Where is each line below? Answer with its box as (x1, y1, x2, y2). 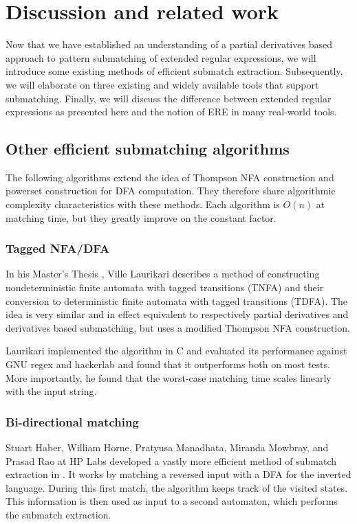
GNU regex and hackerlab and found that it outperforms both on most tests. (6, 357, 330, 372)
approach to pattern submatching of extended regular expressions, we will (6, 50, 316, 65)
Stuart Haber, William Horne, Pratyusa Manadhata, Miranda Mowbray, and (6, 440, 329, 455)
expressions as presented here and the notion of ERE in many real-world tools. (6, 104, 337, 119)
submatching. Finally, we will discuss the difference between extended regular (6, 91, 332, 105)
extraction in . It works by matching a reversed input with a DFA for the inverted (6, 467, 351, 481)
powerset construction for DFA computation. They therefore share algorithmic (6, 183, 336, 198)
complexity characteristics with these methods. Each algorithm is (6, 197, 280, 212)
